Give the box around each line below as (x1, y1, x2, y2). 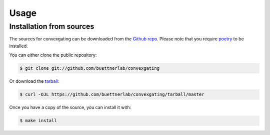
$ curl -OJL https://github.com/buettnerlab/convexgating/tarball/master (19, 92, 204, 97)
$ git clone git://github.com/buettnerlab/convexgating (19, 65, 160, 71)
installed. (9, 43, 28, 49)
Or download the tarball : (9, 78, 59, 84)
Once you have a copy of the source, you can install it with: (9, 105, 131, 111)
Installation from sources (9, 22, 94, 31)
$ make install (19, 118, 57, 124)
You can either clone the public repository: (9, 52, 97, 58)
